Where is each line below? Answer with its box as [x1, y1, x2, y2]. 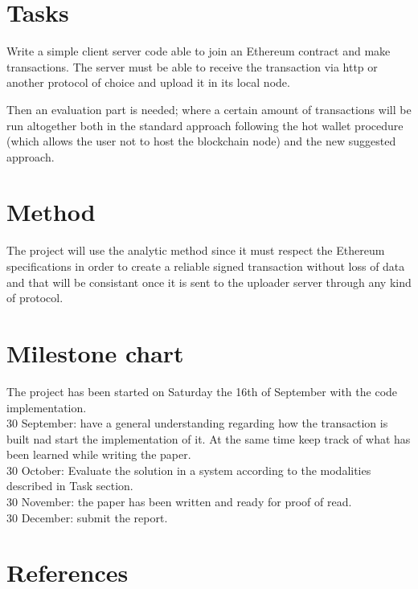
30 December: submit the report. [6, 509, 168, 526]
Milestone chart [6, 336, 184, 369]
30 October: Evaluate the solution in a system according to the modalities [6, 461, 371, 478]
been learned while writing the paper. [6, 446, 191, 463]
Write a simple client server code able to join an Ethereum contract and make [6, 43, 391, 59]
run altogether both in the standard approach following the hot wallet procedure [6, 117, 404, 133]
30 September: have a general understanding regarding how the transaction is [6, 415, 388, 432]
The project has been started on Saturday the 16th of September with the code [6, 382, 398, 399]
